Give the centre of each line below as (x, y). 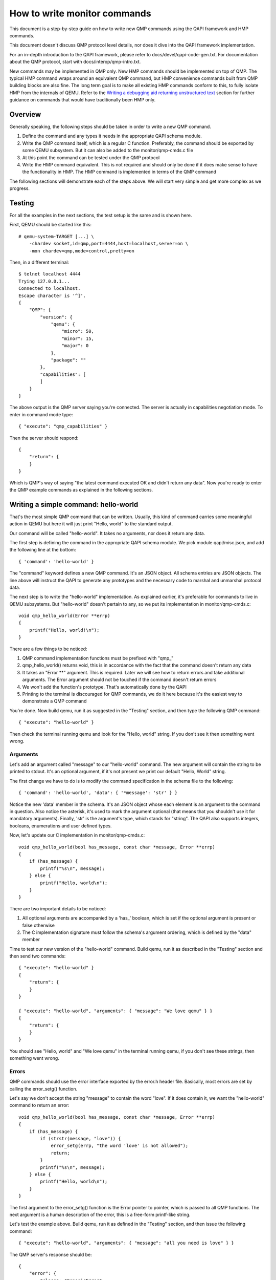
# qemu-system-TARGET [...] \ (56, 236)
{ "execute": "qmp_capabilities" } (63, 426)
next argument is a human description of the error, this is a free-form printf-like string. (100, 1214)
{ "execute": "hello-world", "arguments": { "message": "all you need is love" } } (126, 1243)
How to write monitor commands (80, 13)
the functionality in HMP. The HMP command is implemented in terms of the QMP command (119, 172)
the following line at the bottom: (43, 550)
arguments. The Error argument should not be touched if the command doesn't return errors (119, 680)
